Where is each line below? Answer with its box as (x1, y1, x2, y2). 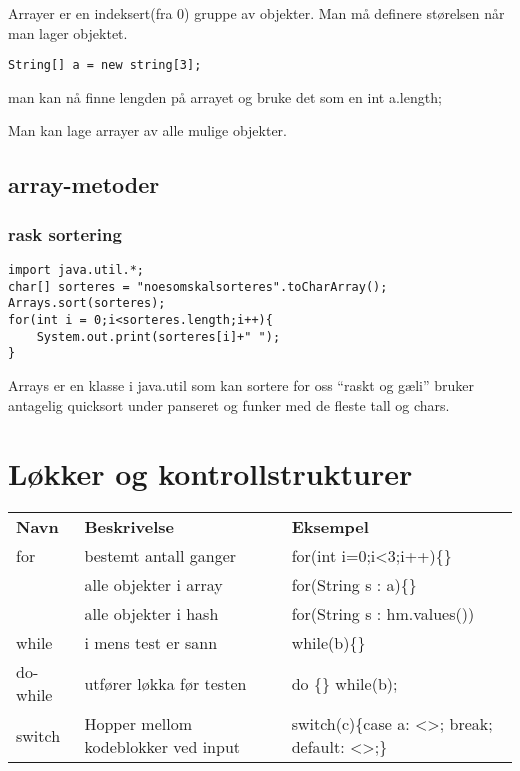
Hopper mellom (84, 712, 192, 736)
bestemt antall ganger (84, 544, 237, 568)
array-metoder (8, 169, 160, 200)
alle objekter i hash (84, 602, 219, 626)
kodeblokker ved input (84, 735, 241, 759)
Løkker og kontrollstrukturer (8, 453, 413, 494)
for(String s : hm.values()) (291, 602, 475, 626)
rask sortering (8, 221, 122, 246)
